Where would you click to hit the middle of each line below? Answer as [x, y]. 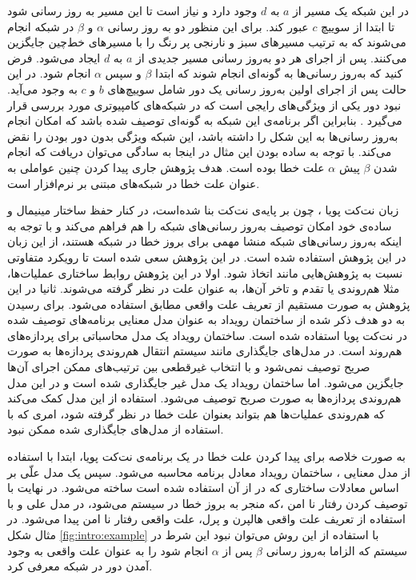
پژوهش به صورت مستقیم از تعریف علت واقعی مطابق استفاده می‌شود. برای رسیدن [209, 304]
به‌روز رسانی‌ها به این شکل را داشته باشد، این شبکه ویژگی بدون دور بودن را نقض [203, 136]
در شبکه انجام [41, 26]
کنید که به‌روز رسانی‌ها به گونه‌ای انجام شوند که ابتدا [279, 73]
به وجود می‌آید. [42, 88]
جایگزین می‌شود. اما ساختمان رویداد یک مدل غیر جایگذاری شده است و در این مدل [206, 382]
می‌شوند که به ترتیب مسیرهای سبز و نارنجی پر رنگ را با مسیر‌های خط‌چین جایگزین [207, 42]
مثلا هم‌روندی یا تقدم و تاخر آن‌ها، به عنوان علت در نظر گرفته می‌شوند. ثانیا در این [204, 288]
